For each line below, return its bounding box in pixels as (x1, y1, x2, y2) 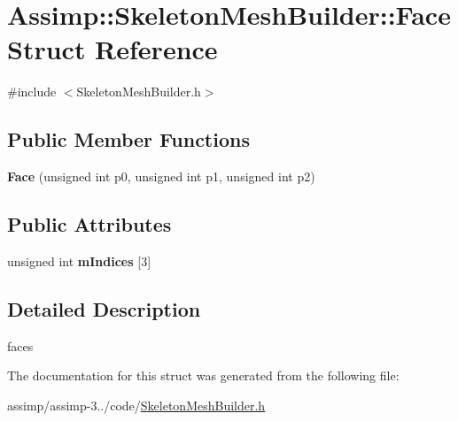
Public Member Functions (7, 126, 250, 153)
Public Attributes (7, 210, 172, 238)
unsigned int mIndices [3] (7, 251, 151, 270)
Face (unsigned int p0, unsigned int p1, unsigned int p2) (7, 167, 315, 186)
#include (7, 82, 57, 101)
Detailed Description (7, 295, 201, 322)
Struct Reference (7, 31, 218, 67)
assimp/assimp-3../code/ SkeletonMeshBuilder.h (7, 395, 266, 414)
